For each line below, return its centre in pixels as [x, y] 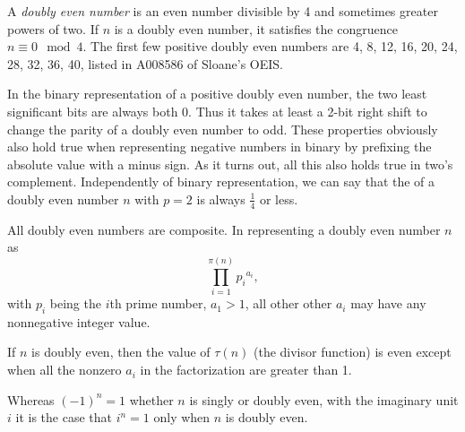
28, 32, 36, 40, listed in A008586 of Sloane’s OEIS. [145, 63]
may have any [388, 303]
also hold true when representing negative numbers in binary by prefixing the [220, 147]
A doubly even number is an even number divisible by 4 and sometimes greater [223, 11]
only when [182, 417]
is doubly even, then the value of [121, 352]
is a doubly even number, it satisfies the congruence [256, 28]
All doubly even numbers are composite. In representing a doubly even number [224, 229]
